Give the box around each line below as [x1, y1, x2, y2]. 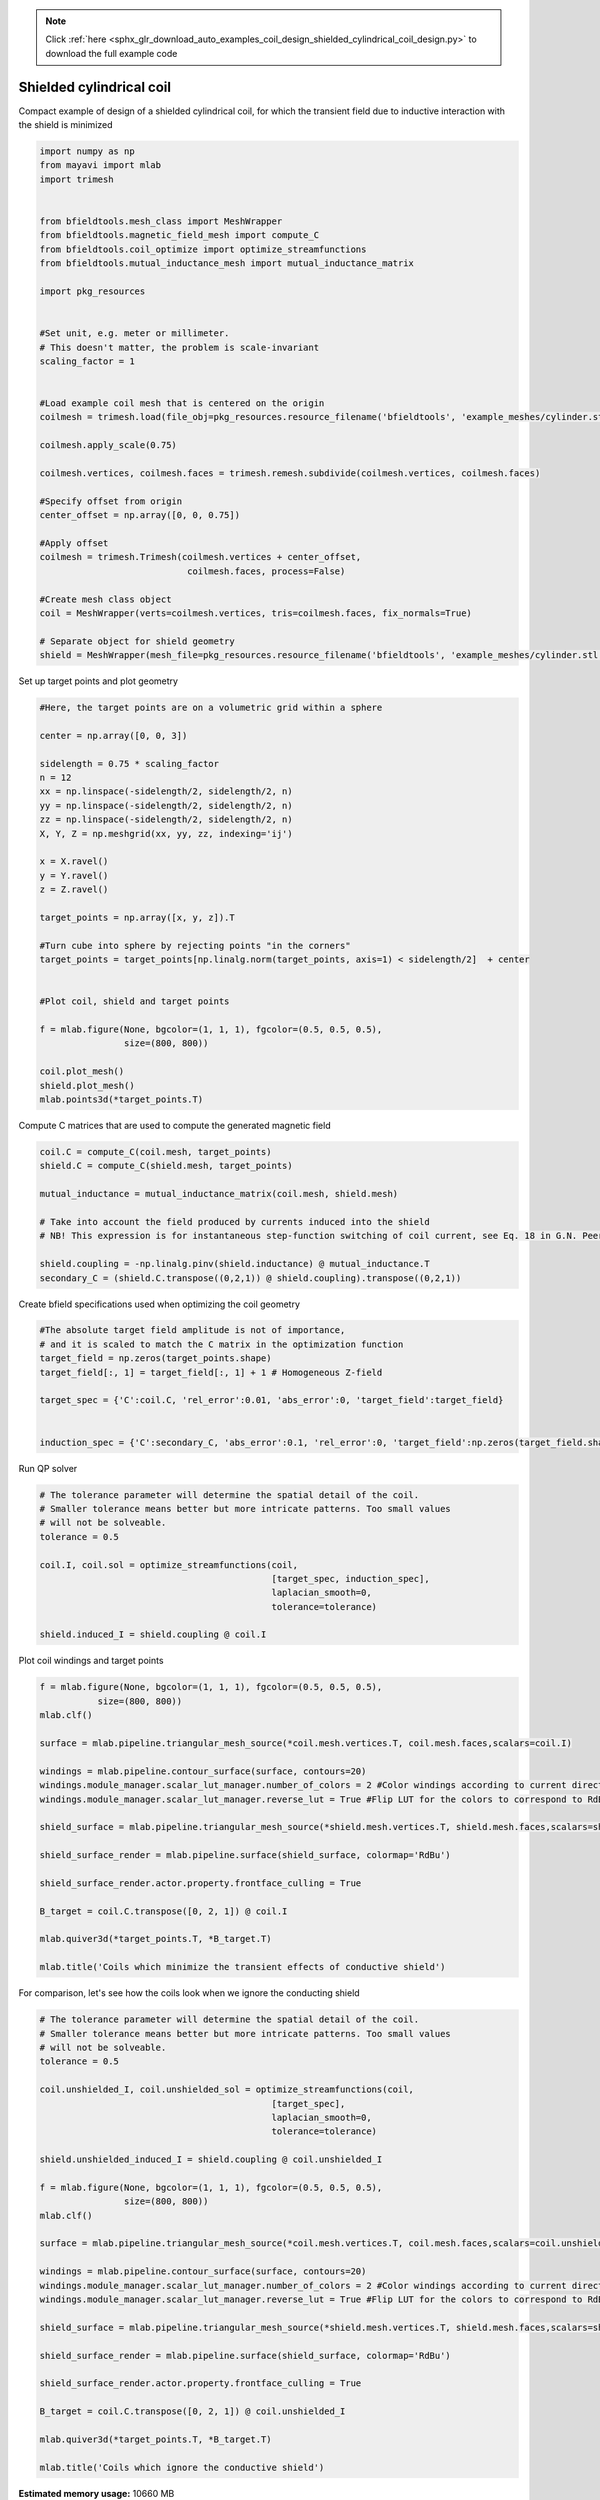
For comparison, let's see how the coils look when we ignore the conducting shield [18, 1987, 360, 1999]
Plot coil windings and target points [18, 1655, 164, 1667]
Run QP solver [18, 1462, 78, 1474]
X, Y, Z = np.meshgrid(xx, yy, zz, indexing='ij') [39, 828, 294, 839]
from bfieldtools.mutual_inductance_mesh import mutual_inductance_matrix [39, 258, 415, 269]
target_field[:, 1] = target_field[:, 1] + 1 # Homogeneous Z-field [39, 1366, 383, 1378]
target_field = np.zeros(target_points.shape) [39, 1353, 272, 1364]
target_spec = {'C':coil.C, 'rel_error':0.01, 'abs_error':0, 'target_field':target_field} [39, 1395, 504, 1406]
